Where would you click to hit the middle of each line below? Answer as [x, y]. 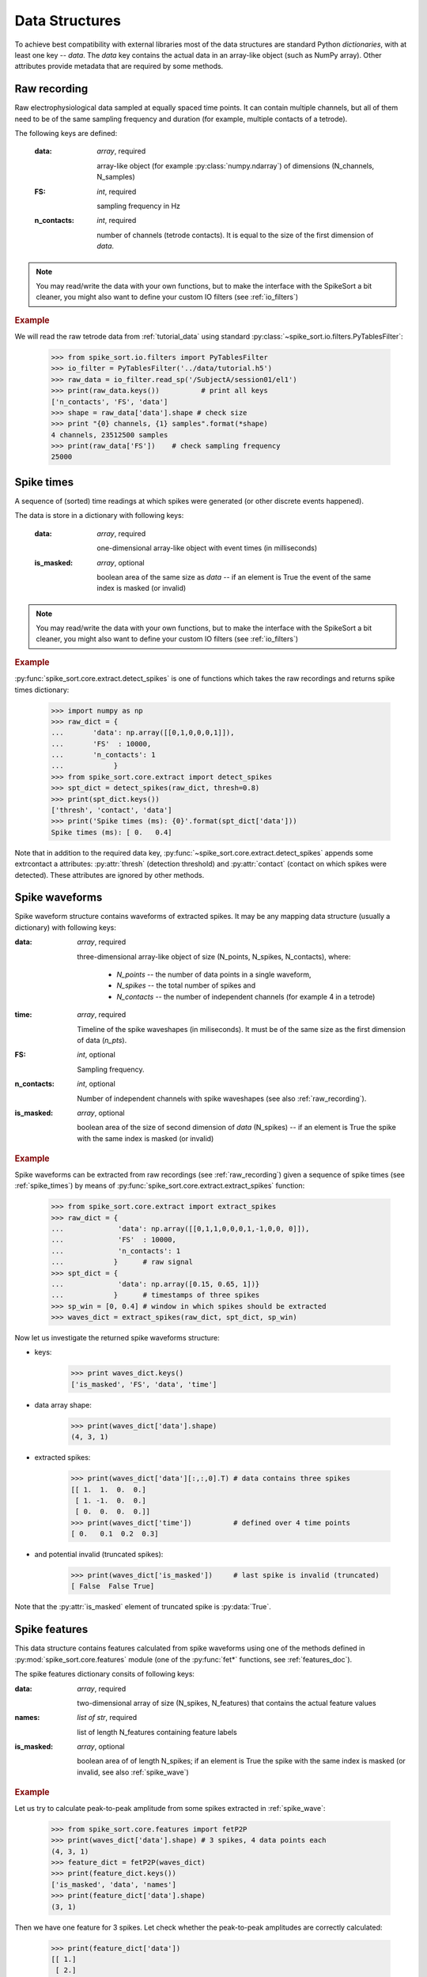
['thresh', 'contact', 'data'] [112, 810]
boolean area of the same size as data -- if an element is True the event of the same [234, 576]
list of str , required [107, 1718]
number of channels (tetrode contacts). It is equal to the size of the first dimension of [235, 235]
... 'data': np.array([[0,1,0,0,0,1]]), [143, 733]
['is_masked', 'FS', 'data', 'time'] [144, 1384]
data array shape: [63, 1404]
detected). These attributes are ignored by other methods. [110, 875]
